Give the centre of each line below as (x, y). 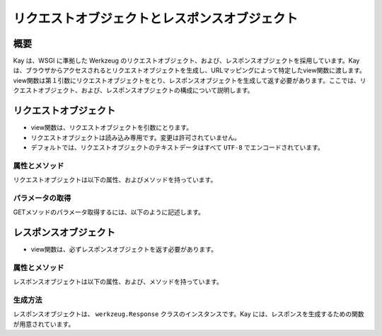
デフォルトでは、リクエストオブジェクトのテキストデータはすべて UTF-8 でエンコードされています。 (178, 147)
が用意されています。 (44, 324)
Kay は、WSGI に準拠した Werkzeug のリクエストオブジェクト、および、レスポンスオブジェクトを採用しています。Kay (186, 61)
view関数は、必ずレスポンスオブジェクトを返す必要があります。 (124, 250)
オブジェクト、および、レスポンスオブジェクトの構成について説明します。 (146, 90)
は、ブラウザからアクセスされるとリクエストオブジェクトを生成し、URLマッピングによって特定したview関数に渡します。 (189, 70)
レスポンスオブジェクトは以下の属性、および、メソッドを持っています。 (118, 282)
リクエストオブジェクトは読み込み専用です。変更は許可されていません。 (135, 138)
